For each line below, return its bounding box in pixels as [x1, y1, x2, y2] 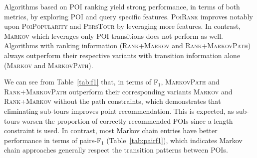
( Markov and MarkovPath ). [4, 60, 93, 70]
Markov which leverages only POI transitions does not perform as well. [4, 30, 223, 41]
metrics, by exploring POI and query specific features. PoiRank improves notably [4, 11, 253, 21]
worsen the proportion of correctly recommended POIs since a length [21, 115, 233, 126]
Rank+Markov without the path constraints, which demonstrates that [4, 96, 221, 106]
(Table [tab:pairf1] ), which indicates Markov [106, 135, 243, 145]
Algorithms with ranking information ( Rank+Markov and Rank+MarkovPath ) [4, 40, 251, 51]
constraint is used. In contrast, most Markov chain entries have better [4, 125, 218, 136]
